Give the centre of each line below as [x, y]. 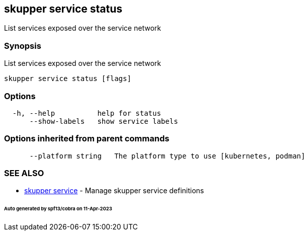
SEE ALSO [24, 173]
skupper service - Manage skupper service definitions [114, 191]
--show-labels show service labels [104, 121]
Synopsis [23, 46]
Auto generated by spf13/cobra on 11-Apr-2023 [58, 209]
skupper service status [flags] [68, 79]
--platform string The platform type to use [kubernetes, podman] [167, 156]
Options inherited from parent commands [87, 139]
